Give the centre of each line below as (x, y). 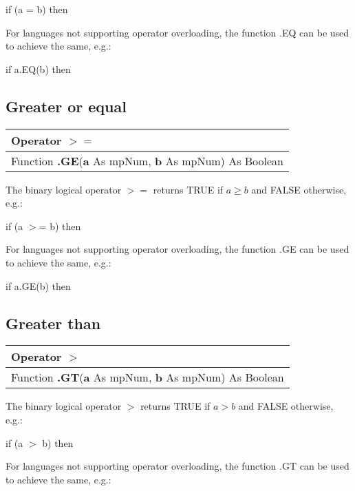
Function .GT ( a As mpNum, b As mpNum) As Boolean (148, 377)
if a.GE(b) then (38, 285)
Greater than (53, 323)
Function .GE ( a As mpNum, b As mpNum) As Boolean (148, 160)
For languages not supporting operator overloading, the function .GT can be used (177, 466)
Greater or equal (66, 106)
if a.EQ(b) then (38, 69)
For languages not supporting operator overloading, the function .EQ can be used (177, 32)
